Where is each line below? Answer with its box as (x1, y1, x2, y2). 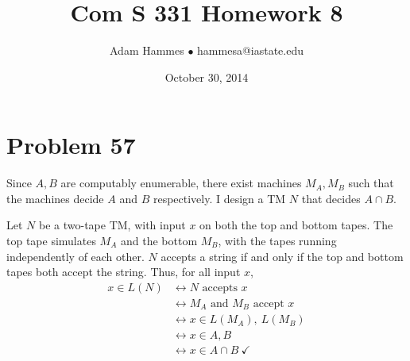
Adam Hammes (109, 42, 184, 59)
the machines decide (6, 190, 104, 206)
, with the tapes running (218, 232, 337, 249)
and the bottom (120, 232, 198, 249)
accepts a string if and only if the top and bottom (161, 248, 404, 264)
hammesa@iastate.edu (197, 42, 304, 59)
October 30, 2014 (164, 68, 249, 85)
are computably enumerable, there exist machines (60, 175, 302, 191)
